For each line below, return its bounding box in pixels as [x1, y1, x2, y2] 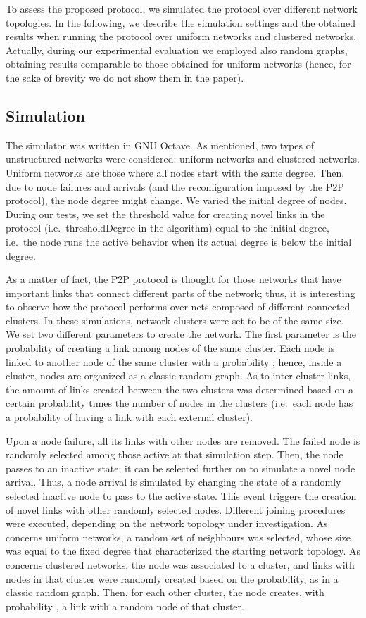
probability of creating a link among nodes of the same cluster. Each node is [6, 341, 335, 355]
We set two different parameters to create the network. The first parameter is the [6, 327, 356, 341]
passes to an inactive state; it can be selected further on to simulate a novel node [6, 460, 355, 475]
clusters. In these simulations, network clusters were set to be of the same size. [6, 313, 344, 327]
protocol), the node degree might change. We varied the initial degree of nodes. [6, 193, 347, 208]
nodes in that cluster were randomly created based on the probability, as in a [6, 571, 339, 586]
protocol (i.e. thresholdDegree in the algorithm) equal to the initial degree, [6, 220, 329, 235]
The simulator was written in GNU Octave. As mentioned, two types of [6, 137, 314, 152]
